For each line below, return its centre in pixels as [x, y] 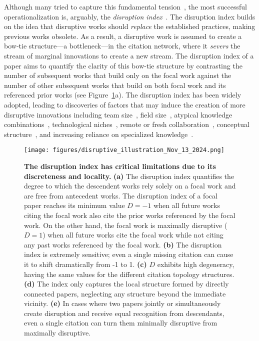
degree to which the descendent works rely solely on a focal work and [130, 186]
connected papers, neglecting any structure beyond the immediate [125, 293]
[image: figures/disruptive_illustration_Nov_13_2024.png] [124, 150]
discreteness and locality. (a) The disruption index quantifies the [129, 176]
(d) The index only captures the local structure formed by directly [126, 284]
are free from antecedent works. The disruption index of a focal [121, 195]
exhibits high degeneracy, [196, 264]
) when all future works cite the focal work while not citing [133, 235]
